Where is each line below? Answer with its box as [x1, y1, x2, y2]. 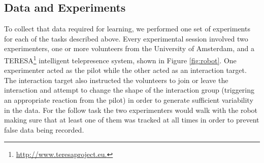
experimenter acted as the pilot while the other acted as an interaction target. [4, 65, 247, 75]
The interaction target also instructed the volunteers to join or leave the [4, 74, 228, 85]
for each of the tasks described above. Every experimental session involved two [4, 33, 248, 44]
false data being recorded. [4, 124, 84, 135]
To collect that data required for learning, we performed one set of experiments [4, 23, 250, 34]
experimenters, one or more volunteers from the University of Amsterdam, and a [4, 43, 254, 54]
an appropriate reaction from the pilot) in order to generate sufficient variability [4, 95, 253, 105]
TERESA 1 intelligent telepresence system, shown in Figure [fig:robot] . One [4, 53, 237, 65]
